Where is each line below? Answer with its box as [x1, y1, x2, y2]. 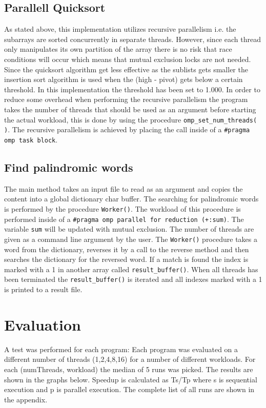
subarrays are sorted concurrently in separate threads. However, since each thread [4, 33, 261, 44]
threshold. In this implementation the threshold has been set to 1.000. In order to [4, 84, 260, 94]
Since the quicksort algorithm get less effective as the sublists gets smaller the [4, 64, 248, 74]
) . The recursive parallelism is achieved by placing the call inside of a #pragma [4, 124, 250, 135]
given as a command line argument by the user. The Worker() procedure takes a [4, 233, 257, 244]
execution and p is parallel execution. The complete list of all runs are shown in [4, 384, 255, 395]
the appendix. [4, 394, 48, 404]
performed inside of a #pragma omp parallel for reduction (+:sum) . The [4, 213, 244, 224]
